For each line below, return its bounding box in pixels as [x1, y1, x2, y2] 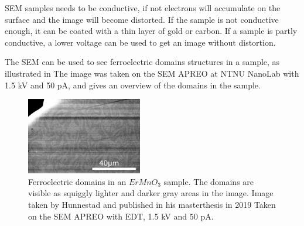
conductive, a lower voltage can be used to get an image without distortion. [5, 36, 276, 48]
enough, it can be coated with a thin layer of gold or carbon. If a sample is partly [5, 25, 298, 37]
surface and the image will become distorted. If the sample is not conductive [5, 13, 279, 25]
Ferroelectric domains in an [28, 175, 127, 187]
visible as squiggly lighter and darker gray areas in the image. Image [28, 187, 274, 199]
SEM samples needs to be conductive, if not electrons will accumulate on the [5, 2, 281, 13]
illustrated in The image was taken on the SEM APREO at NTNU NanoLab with [5, 67, 299, 79]
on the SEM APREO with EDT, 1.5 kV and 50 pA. [28, 210, 214, 222]
